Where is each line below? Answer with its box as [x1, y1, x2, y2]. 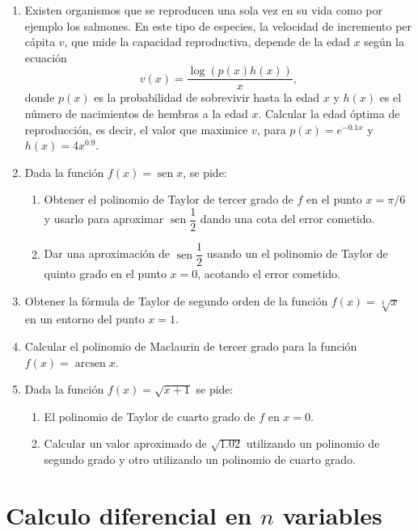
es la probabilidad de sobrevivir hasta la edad [94, 89, 320, 106]
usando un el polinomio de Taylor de [206, 245, 388, 262]
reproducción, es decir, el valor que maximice [24, 120, 248, 137]
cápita [24, 33, 56, 50]
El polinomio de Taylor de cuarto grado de [44, 407, 255, 424]
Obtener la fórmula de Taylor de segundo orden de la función [24, 292, 328, 309]
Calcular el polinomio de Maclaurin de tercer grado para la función [24, 338, 357, 355]
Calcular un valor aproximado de [44, 435, 207, 452]
